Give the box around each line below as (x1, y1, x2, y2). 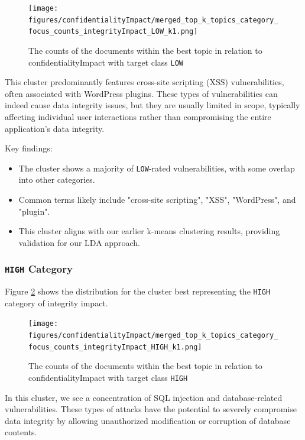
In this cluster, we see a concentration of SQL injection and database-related (5, 391, 283, 403)
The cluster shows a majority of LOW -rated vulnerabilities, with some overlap (18, 161, 295, 174)
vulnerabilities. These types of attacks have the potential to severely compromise (5, 403, 297, 415)
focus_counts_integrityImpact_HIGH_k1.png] (28, 342, 202, 351)
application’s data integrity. (5, 122, 105, 134)
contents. (5, 426, 37, 438)
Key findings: (5, 142, 53, 154)
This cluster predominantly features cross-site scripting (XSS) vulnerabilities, (5, 76, 284, 88)
